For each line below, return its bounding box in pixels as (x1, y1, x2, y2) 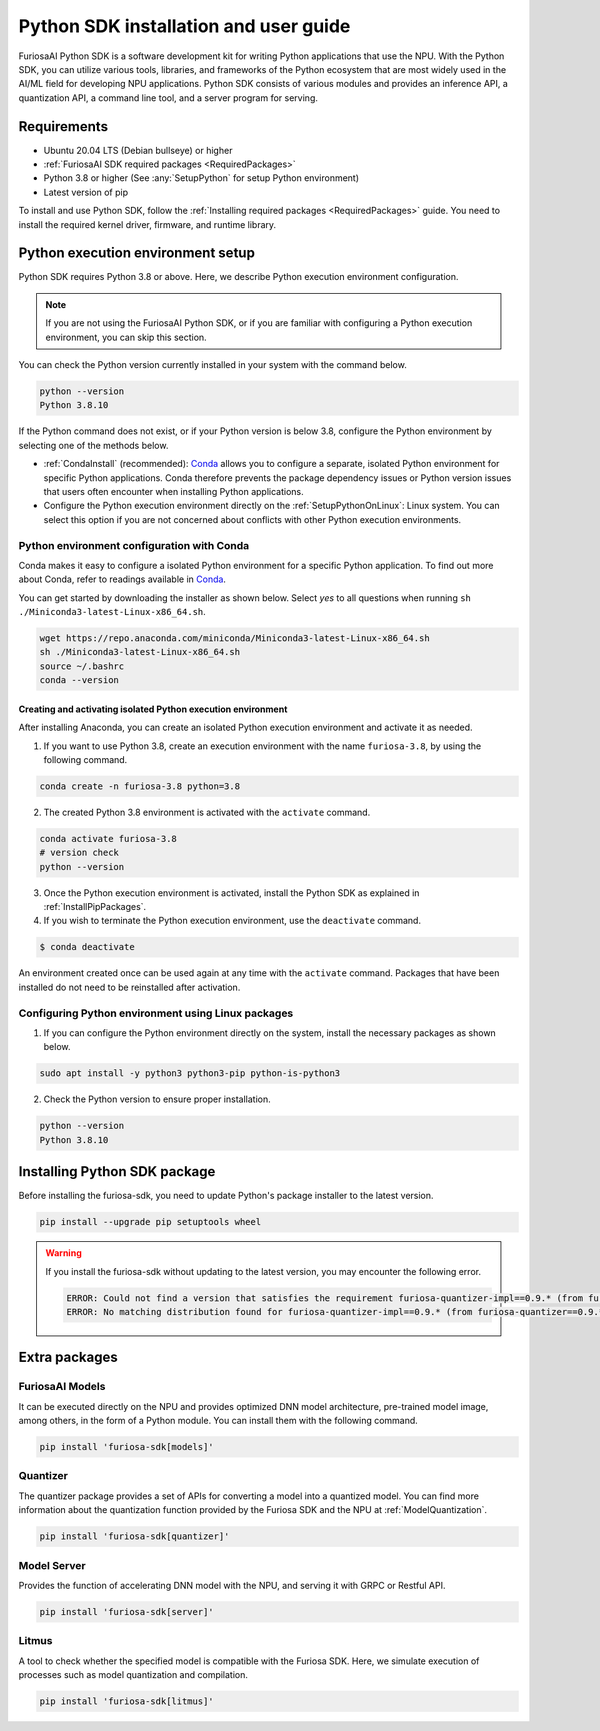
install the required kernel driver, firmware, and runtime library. (18, 218, 277, 230)
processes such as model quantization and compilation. (18, 1669, 249, 1681)
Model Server (18, 1558, 86, 1572)
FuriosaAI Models (18, 1380, 106, 1394)
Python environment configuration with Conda (18, 538, 250, 552)
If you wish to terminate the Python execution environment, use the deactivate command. (43, 915, 422, 927)
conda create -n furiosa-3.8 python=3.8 (39, 780, 240, 792)
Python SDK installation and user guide (18, 15, 351, 37)
